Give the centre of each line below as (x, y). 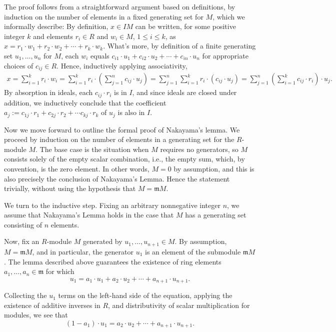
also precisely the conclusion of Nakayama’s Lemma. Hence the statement (117, 178)
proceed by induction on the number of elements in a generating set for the (119, 139)
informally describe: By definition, (56, 26)
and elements (53, 36)
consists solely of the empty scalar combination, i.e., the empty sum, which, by (124, 159)
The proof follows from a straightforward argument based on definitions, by (120, 6)
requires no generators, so (199, 149)
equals (100, 55)
